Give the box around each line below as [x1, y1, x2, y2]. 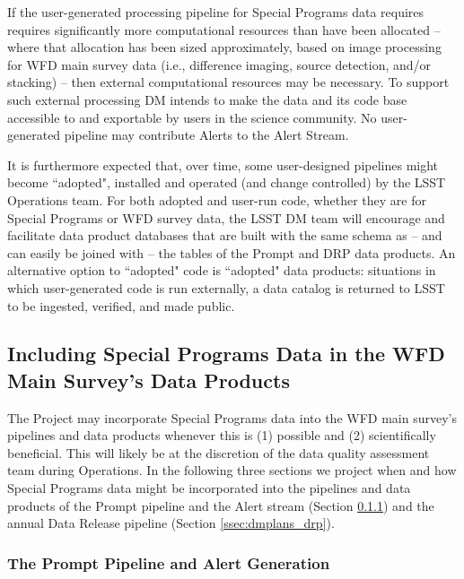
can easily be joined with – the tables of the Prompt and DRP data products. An [7, 243, 456, 262]
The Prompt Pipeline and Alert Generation [7, 551, 330, 574]
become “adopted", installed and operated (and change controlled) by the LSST [7, 173, 446, 192]
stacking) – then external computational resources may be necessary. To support [7, 73, 450, 91]
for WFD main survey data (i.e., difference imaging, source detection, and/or [7, 55, 432, 73]
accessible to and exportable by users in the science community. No [7, 108, 377, 126]
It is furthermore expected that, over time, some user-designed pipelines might [7, 155, 439, 174]
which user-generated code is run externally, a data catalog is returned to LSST [7, 278, 445, 297]
